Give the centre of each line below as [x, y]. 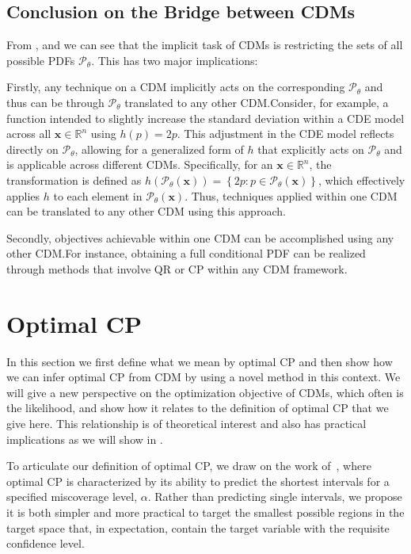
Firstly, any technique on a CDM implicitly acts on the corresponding [176, 87]
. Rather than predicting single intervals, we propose [275, 497]
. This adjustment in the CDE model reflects [285, 134]
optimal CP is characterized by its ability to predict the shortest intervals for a [198, 481]
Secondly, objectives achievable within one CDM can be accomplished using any [200, 237]
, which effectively [362, 180]
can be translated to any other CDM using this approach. [146, 211]
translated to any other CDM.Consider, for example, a [257, 102]
